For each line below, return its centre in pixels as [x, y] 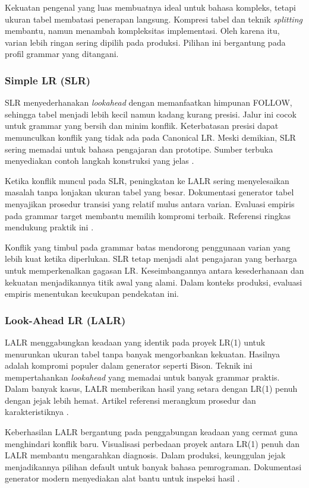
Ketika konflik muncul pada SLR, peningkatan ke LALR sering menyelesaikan [147, 180]
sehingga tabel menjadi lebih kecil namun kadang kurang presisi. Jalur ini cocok [151, 114]
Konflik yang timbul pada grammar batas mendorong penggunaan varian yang [148, 247]
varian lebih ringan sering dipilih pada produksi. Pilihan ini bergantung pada [145, 42]
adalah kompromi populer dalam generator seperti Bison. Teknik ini [129, 365]
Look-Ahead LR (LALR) [65, 320]
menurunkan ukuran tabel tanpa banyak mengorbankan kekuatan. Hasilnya [143, 354]
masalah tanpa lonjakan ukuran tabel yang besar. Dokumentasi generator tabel [149, 192]
